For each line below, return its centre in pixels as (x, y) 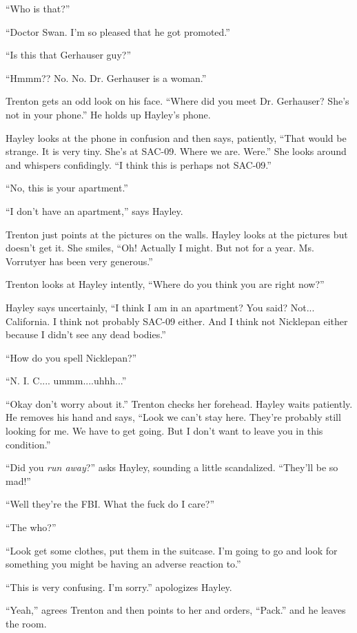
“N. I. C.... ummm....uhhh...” (66, 381)
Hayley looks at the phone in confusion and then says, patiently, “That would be (176, 137)
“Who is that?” (38, 8)
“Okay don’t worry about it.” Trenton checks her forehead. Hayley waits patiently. (179, 403)
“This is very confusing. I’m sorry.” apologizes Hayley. (119, 587)
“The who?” (31, 527)
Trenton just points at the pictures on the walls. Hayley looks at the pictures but (177, 234)
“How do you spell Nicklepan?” (71, 357)
